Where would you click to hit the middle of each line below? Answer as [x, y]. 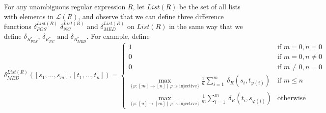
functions [18, 26]
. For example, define [118, 36]
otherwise [291, 99]
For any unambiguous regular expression [65, 6]
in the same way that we [206, 26]
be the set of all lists [210, 6]
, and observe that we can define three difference [151, 16]
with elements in [29, 16]
